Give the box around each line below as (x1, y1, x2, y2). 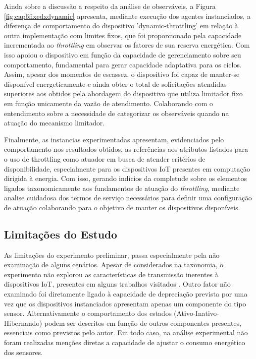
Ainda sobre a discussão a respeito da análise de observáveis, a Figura (4, 1, 216, 11)
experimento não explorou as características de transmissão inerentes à (4, 269, 218, 279)
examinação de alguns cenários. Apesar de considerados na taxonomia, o (4, 259, 224, 270)
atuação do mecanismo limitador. (4, 118, 105, 128)
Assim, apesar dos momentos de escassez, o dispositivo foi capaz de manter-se (4, 69, 240, 79)
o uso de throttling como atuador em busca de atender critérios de (4, 153, 205, 164)
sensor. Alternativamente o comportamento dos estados (4, 308, 172, 318)
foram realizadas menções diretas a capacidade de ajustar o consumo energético (4, 337, 245, 348)
